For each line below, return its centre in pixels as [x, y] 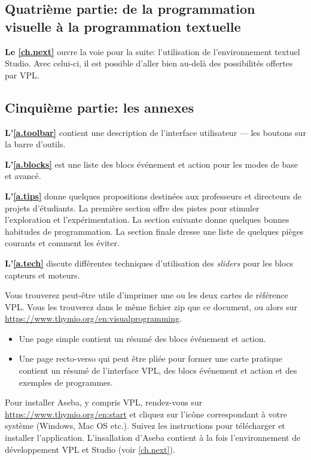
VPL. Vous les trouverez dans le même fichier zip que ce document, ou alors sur [151, 306]
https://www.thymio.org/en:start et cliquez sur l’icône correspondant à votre [146, 414]
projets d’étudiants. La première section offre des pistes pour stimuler [132, 208]
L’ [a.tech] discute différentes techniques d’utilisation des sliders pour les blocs [149, 263]
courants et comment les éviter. [62, 243]
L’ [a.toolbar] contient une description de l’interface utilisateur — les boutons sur [155, 132]
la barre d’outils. [35, 144]
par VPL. [22, 75]
